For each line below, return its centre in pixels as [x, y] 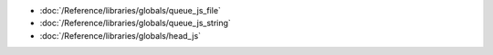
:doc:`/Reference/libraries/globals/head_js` [120, 35]
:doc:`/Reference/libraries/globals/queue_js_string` [136, 23]
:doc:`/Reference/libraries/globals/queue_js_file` [130, 10]
